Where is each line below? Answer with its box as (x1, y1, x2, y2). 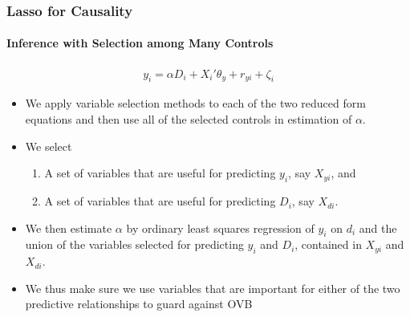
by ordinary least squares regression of (126, 219, 315, 236)
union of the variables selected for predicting (25, 236, 244, 253)
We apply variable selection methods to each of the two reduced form (25, 95, 366, 112)
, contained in (294, 236, 362, 253)
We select (25, 137, 72, 154)
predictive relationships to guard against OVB (25, 295, 253, 312)
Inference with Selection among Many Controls (6, 35, 274, 51)
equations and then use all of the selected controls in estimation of (25, 111, 352, 128)
